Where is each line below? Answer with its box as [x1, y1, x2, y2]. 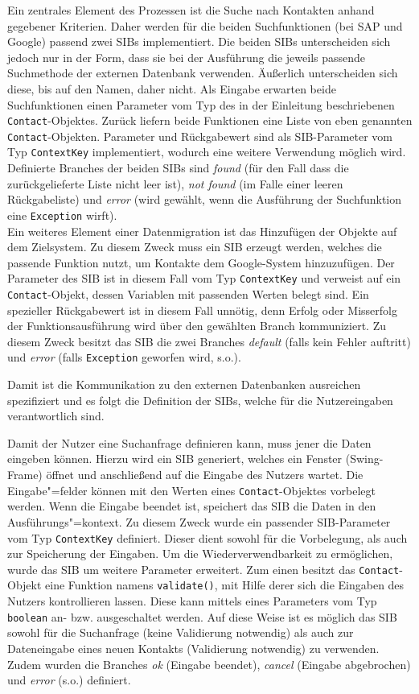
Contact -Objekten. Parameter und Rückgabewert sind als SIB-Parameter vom [7, 127, 393, 144]
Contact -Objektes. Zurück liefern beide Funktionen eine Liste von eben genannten [7, 112, 413, 129]
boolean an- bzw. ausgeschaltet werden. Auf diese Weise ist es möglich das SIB [7, 608, 397, 625]
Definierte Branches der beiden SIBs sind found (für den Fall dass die [7, 159, 349, 176]
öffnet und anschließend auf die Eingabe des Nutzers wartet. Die [46, 466, 364, 483]
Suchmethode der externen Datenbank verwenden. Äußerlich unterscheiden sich [7, 64, 398, 81]
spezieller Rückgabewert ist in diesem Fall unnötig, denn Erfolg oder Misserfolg [7, 301, 397, 318]
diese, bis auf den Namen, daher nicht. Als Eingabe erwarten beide [7, 80, 336, 97]
